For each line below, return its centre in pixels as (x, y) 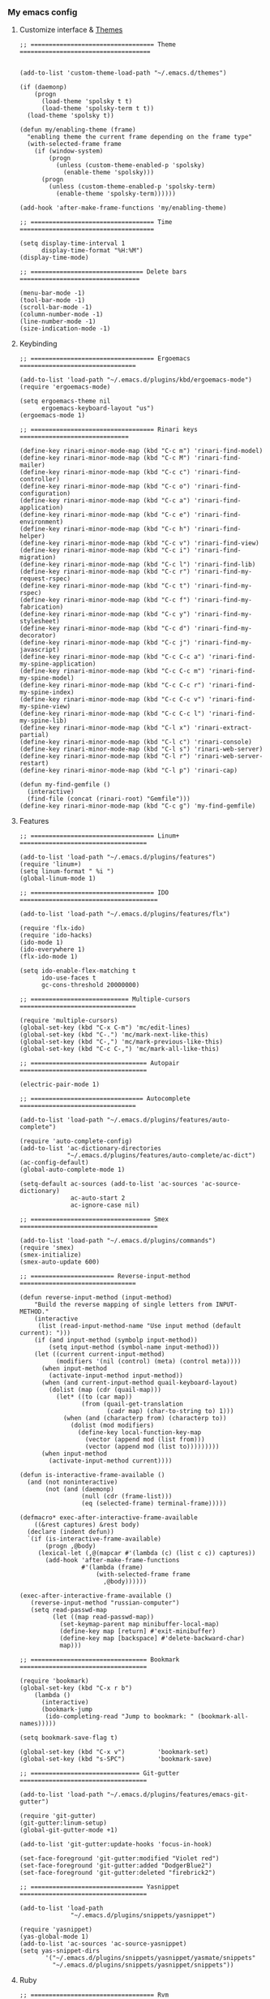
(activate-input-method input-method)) (116, 1376)
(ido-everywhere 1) (52, 950)
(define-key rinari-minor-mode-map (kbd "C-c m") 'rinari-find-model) (141, 451)
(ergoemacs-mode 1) (52, 416)
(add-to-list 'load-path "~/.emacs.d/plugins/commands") (118, 1241)
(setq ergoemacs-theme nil (65, 401)
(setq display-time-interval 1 (72, 243)
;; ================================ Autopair (99, 1063)
